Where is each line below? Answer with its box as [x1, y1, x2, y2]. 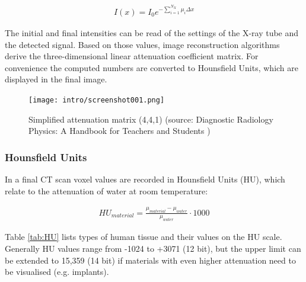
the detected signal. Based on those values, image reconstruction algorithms [5, 38, 280, 50]
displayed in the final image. [5, 73, 107, 85]
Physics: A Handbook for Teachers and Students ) [28, 124, 211, 137]
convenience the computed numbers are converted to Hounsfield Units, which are [5, 61, 299, 73]
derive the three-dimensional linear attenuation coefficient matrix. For [5, 50, 259, 62]
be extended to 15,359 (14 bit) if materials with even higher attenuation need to [5, 254, 296, 266]
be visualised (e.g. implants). [5, 265, 109, 278]
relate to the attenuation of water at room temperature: [5, 184, 208, 197]
